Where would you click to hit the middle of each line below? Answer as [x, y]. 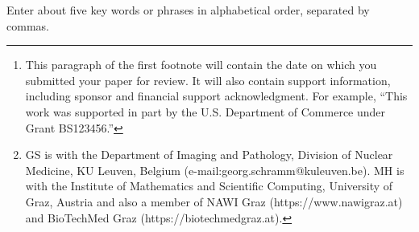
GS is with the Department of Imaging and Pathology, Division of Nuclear [209, 155]
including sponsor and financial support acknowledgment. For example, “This [216, 96]
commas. [28, 25]
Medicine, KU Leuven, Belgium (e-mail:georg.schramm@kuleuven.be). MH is [215, 170]
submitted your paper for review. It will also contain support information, [208, 80]
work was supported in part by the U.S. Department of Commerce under [205, 111]
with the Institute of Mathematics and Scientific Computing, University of [209, 186]
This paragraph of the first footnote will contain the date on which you [201, 65]
